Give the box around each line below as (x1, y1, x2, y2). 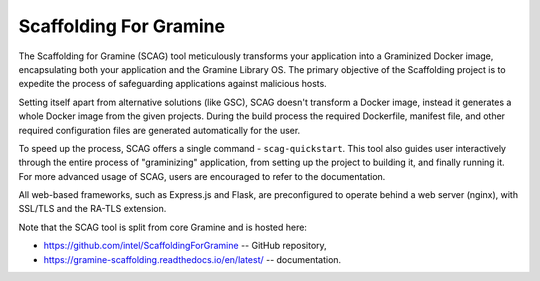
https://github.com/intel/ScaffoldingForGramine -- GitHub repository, (43, 240, 327, 252)
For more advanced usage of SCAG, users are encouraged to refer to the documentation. (18, 170, 386, 182)
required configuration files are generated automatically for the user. (18, 124, 301, 136)
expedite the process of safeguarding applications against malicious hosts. (18, 78, 327, 90)
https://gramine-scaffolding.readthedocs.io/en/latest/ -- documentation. (43, 253, 342, 265)
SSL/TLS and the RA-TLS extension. (18, 203, 167, 215)
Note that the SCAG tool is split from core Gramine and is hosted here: (18, 221, 307, 233)
